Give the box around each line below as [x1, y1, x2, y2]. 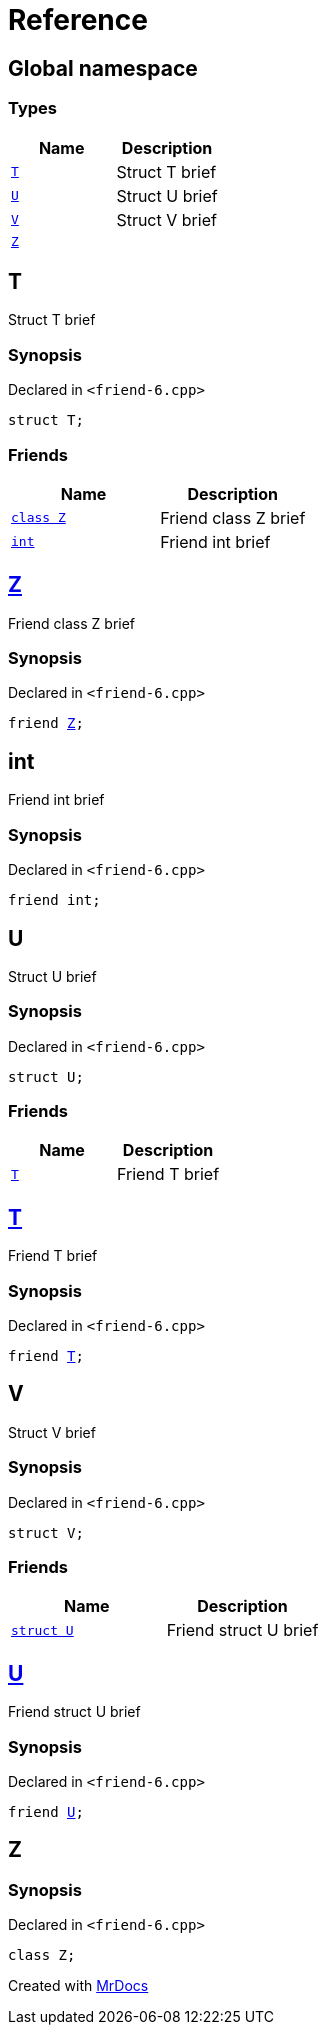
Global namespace [8, 55, 198, 81]
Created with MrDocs [8, 1977, 149, 1995]
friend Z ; [8, 715, 84, 732]
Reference [8, 3, 148, 37]
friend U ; [8, 1803, 84, 1820]
